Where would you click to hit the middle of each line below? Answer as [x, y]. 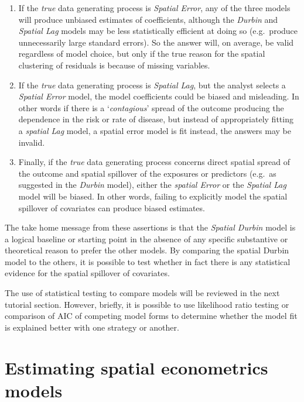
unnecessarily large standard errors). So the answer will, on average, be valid [156, 42]
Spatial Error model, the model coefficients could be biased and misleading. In [159, 96]
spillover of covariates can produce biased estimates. [112, 207]
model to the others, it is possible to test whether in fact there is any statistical [148, 261]
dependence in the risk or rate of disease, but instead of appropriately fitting [156, 119]
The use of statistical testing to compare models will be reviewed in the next [142, 293]
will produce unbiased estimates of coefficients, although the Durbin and [148, 19]
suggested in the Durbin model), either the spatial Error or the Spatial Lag [152, 185]
